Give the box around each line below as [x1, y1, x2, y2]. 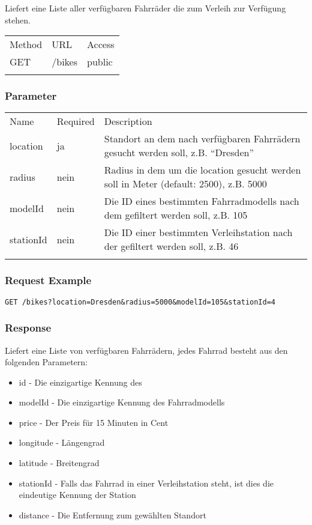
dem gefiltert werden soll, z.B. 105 [104, 208, 248, 222]
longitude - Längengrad [19, 436, 105, 449]
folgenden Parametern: [5, 356, 88, 368]
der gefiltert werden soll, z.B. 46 [104, 239, 239, 253]
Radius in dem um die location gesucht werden [104, 163, 301, 177]
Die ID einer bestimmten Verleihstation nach [104, 225, 293, 240]
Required [56, 114, 95, 129]
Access [87, 37, 115, 52]
